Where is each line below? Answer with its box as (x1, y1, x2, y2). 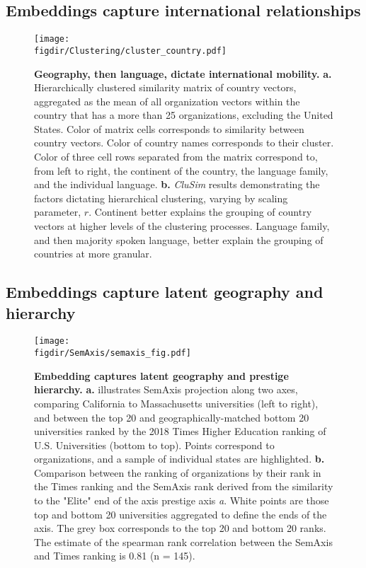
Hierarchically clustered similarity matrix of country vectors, (34, 80, 297, 95)
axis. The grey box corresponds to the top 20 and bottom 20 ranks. (34, 521, 326, 535)
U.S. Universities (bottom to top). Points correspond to (34, 437, 275, 452)
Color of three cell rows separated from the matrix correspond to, (34, 149, 318, 164)
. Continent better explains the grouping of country (88, 204, 312, 219)
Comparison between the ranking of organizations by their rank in (34, 465, 321, 480)
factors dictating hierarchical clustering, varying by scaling (34, 190, 288, 205)
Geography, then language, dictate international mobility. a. (34, 66, 332, 81)
